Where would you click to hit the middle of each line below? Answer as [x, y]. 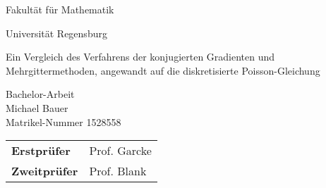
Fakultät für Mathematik [60, 9]
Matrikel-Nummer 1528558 [64, 121]
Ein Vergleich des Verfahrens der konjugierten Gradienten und [140, 57]
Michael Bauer [37, 107]
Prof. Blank [118, 171]
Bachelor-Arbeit [40, 94]
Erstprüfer [41, 151]
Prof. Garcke [120, 151]
